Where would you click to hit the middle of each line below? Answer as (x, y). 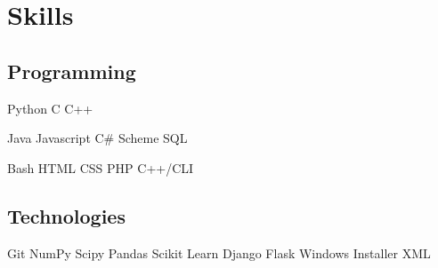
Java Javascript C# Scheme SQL (97, 138)
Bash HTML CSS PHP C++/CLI (101, 167)
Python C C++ (50, 108)
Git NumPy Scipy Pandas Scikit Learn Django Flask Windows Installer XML (219, 252)
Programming (72, 71)
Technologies (66, 215)
